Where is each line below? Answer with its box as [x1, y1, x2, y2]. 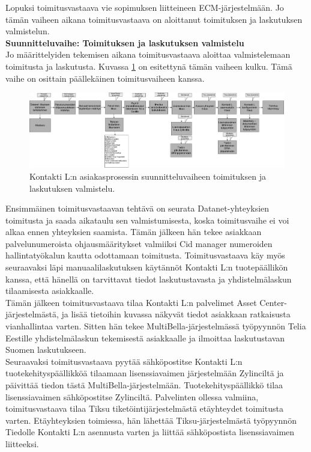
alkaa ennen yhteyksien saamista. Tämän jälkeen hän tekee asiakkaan [5, 225, 262, 238]
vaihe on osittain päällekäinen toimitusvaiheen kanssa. [5, 72, 205, 84]
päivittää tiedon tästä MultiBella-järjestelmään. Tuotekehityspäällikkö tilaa [5, 379, 283, 391]
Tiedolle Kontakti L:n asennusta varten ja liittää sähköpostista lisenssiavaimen [5, 426, 295, 438]
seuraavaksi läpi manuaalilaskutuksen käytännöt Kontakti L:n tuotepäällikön [5, 261, 288, 273]
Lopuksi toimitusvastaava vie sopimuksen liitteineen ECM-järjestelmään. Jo [5, 1, 284, 13]
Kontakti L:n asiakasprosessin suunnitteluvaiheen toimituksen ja [29, 169, 266, 182]
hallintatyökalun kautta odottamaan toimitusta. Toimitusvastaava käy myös [5, 249, 285, 261]
